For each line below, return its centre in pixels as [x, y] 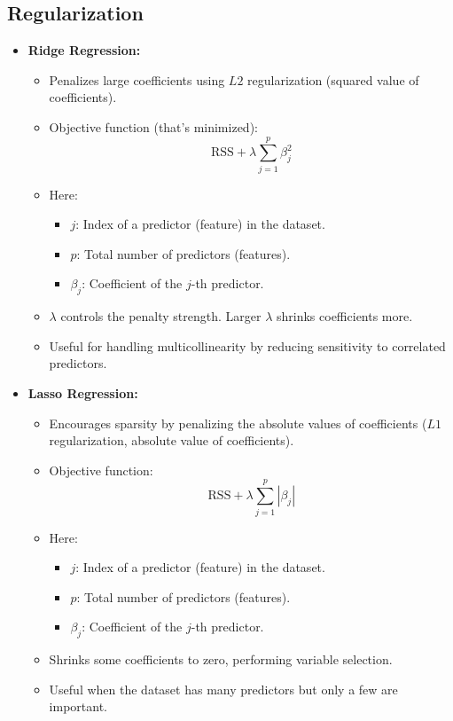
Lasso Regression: [83, 393]
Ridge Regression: [84, 50]
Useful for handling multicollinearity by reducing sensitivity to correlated [247, 345]
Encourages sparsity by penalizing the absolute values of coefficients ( [238, 423]
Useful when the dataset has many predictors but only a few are [223, 689]
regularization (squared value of [333, 79]
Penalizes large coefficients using [137, 79]
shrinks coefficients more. [345, 316]
